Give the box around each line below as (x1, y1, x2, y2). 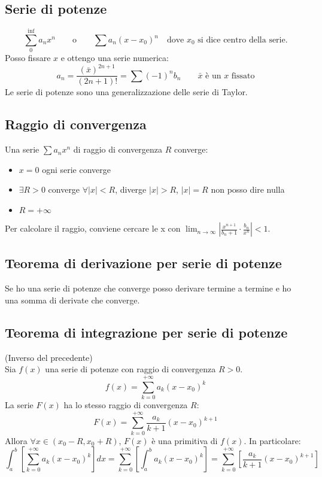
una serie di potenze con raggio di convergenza (45, 363, 216, 375)
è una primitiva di (151, 434, 218, 446)
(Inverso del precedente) (5, 351, 93, 363)
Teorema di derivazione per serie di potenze (5, 254, 282, 272)
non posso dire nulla (211, 183, 285, 196)
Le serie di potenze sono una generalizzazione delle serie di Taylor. (5, 86, 248, 98)
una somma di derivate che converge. (5, 293, 140, 306)
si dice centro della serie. (198, 36, 288, 44)
